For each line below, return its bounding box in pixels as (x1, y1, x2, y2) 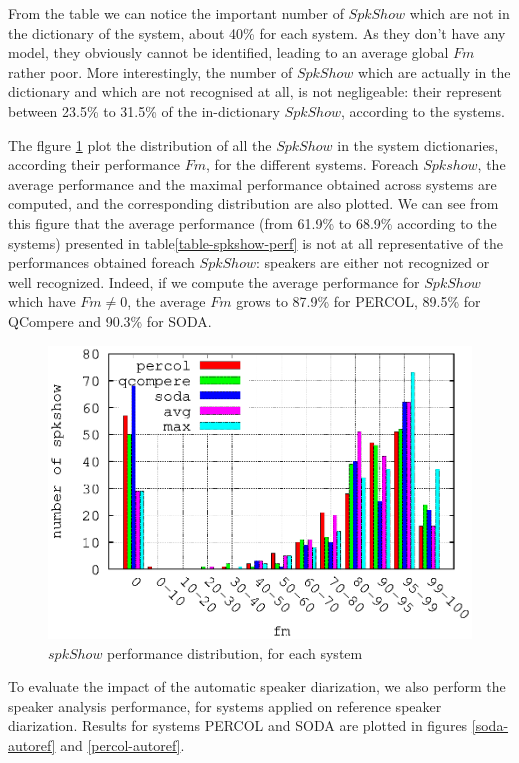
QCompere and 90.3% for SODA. (8, 310, 212, 331)
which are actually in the (358, 61, 511, 82)
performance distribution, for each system (107, 642, 363, 663)
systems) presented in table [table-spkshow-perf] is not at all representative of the (8, 232, 504, 253)
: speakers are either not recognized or (255, 252, 490, 273)
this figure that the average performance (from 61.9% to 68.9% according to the (8, 212, 497, 233)
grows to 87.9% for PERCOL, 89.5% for (236, 291, 481, 312)
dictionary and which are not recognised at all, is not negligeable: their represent (8, 81, 502, 102)
